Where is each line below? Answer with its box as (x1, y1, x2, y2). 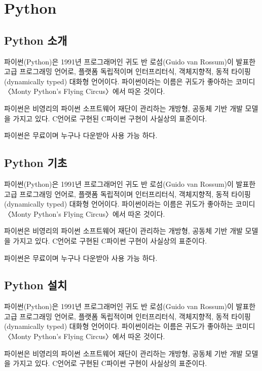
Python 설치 (4, 277, 67, 293)
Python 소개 (4, 32, 67, 48)
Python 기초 (4, 155, 67, 171)
